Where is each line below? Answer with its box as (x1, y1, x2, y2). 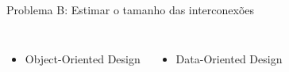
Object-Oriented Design (25, 50, 141, 66)
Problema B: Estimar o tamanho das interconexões (6, 2, 255, 17)
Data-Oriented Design (175, 50, 283, 66)
